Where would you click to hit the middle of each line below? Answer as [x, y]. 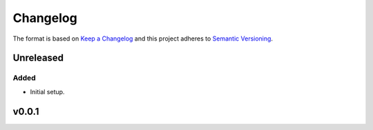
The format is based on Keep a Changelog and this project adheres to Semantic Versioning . [143, 39]
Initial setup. [47, 91]
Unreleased [38, 58]
